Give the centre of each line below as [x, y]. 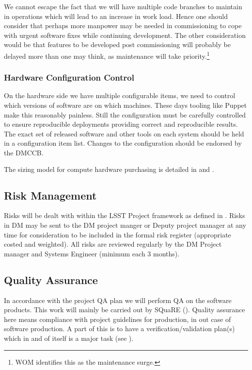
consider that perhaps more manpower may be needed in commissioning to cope [123, 25]
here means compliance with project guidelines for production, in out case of [118, 319]
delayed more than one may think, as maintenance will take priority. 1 [107, 55]
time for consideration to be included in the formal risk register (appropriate [118, 234]
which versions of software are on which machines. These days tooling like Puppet [126, 105]
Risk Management [50, 195]
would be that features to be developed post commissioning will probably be [117, 44]
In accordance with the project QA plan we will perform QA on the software [118, 300]
